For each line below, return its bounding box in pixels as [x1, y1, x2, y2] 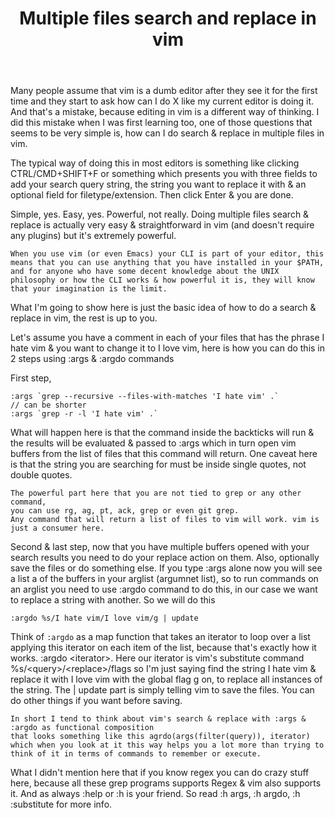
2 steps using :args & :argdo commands [10, 353, 175, 365]
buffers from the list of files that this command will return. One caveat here [10, 448, 318, 460]
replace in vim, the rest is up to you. [10, 312, 158, 324]
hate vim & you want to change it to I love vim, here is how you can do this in [10, 342, 326, 354]
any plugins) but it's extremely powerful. [10, 230, 177, 242]
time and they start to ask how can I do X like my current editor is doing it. [10, 95, 315, 107]
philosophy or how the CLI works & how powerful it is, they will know [10, 275, 315, 286]
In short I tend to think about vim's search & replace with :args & [10, 714, 307, 724]
